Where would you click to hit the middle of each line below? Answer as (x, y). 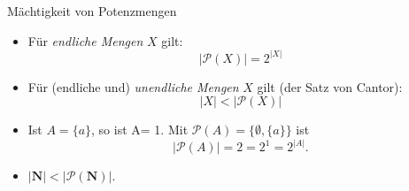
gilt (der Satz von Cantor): (330, 86)
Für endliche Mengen (85, 40)
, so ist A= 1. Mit (140, 130)
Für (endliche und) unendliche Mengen (133, 86)
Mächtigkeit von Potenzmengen (92, 11)
